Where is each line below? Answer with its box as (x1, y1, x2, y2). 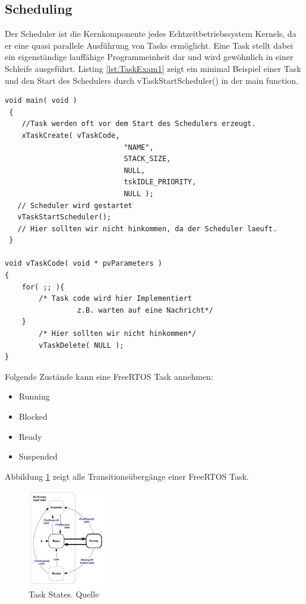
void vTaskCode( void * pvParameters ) (5, 259, 162, 268)
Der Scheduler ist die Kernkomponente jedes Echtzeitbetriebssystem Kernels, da (5, 27, 296, 40)
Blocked (18, 410, 48, 423)
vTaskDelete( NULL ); (39, 341, 124, 350)
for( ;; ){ (21, 282, 65, 291)
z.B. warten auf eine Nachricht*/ (77, 306, 213, 314)
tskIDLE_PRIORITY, (124, 178, 197, 187)
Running (18, 390, 50, 402)
